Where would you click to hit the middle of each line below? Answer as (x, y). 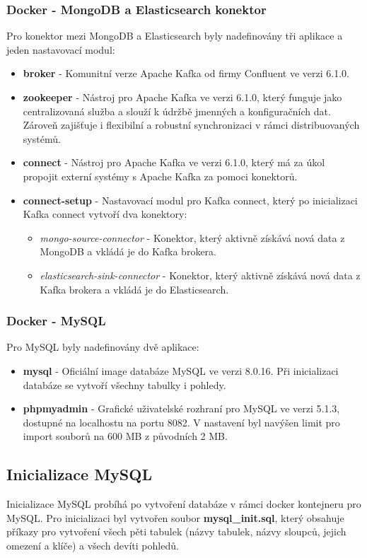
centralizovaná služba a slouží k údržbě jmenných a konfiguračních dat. (177, 111)
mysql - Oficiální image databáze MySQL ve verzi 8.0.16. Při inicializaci (181, 370)
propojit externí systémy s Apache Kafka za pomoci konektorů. (160, 176)
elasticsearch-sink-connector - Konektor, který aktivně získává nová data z (200, 275)
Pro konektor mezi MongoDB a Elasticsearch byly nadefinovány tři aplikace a (175, 36)
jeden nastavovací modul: (61, 49)
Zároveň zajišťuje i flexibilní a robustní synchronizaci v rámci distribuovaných (191, 125)
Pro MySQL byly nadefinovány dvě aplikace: (103, 347)
